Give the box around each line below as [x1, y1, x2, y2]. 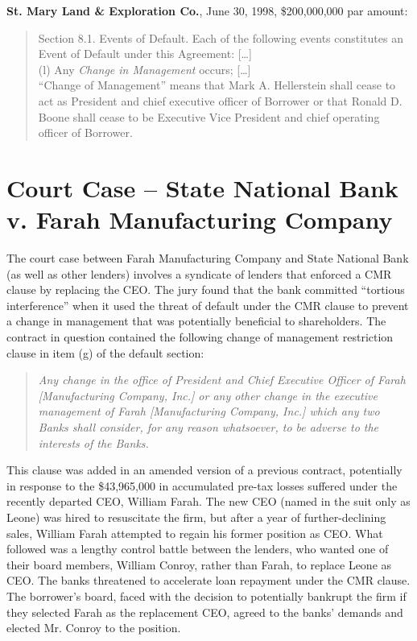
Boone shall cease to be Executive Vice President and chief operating [38, 108, 380, 125]
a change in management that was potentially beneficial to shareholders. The [6, 312, 386, 329]
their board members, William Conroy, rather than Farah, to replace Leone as [6, 556, 392, 573]
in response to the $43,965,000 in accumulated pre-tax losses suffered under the [6, 477, 398, 494]
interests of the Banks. [38, 434, 149, 451]
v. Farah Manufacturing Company [6, 203, 393, 236]
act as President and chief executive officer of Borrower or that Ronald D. [38, 92, 403, 109]
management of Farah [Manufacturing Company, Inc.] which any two [38, 403, 380, 420]
